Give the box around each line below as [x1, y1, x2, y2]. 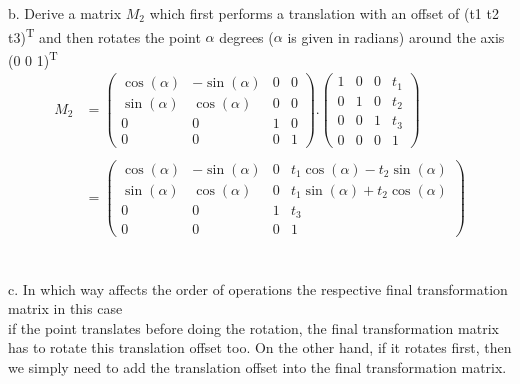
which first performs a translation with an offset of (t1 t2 [149, 3, 499, 23]
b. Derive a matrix [8, 3, 122, 23]
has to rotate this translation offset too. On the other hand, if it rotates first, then [8, 337, 512, 358]
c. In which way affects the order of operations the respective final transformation [8, 278, 508, 299]
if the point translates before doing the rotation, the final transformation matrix [8, 317, 499, 338]
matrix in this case [8, 298, 123, 319]
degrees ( [219, 26, 274, 47]
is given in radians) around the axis [287, 26, 505, 47]
